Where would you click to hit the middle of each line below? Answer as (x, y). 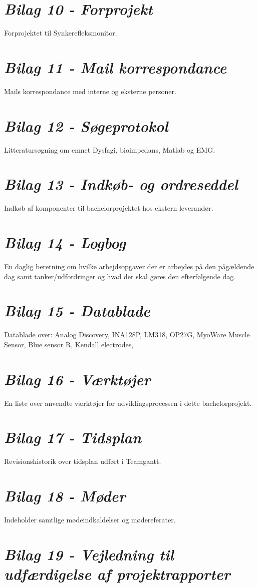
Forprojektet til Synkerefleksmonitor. (61, 33)
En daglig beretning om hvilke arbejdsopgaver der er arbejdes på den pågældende (129, 266)
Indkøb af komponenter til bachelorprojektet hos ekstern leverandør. (109, 208)
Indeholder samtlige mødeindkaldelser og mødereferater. (90, 520)
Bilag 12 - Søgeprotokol (86, 126)
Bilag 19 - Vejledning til (89, 554)
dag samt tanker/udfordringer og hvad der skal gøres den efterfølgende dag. (120, 276)
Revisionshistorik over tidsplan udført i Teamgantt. (83, 461)
